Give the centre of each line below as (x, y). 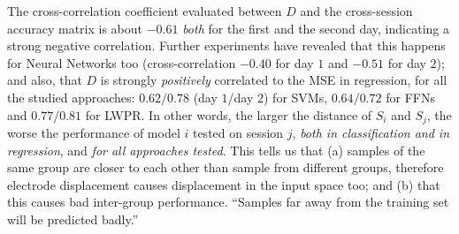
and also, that (45, 80)
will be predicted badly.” (73, 219)
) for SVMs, (295, 97)
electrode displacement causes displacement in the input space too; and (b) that (224, 184)
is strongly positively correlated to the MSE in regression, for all (274, 80)
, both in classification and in (371, 133)
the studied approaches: (71, 97)
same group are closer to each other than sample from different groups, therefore (226, 167)
